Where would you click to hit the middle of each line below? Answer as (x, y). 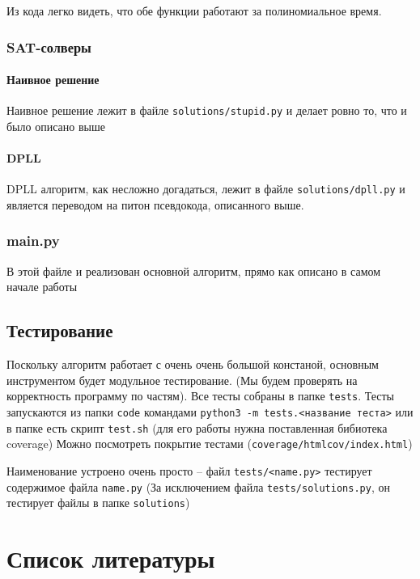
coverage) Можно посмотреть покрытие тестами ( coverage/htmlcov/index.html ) (210, 444)
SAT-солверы (49, 46)
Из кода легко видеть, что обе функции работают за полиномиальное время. (194, 11)
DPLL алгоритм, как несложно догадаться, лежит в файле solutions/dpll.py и (206, 189)
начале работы (42, 287)
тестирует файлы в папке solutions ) (98, 503)
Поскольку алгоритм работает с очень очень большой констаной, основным (193, 364)
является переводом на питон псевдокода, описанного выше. (155, 204)
